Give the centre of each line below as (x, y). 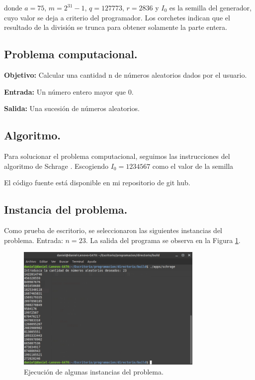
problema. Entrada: (34, 240)
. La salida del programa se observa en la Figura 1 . (163, 240)
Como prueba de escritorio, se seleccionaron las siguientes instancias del (113, 230)
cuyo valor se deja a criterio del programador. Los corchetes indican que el (117, 17)
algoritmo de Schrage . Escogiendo (56, 166)
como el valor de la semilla (193, 166)
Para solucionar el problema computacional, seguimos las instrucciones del (117, 156)
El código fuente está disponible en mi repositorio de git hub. (97, 183)
